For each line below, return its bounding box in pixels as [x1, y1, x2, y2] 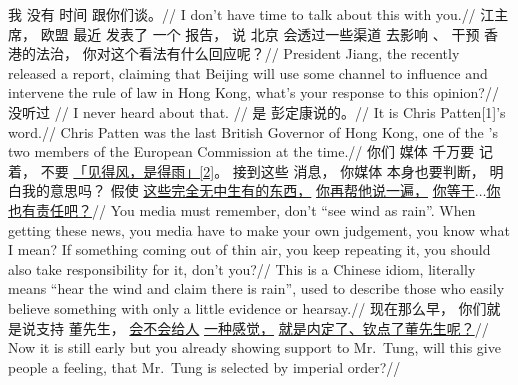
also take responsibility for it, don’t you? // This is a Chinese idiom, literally [8, 258, 476, 279]
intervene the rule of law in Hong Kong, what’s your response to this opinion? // [8, 82, 499, 103]
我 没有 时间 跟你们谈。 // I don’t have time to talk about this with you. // [8, 4, 476, 24]
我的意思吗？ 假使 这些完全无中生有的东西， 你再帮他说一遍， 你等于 [21, 180, 475, 201]
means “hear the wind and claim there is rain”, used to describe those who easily [8, 278, 505, 299]
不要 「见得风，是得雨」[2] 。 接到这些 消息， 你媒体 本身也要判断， [40, 160, 485, 181]
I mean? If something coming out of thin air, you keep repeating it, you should [8, 239, 491, 260]
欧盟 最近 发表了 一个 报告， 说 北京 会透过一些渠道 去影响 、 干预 [40, 23, 480, 44]
